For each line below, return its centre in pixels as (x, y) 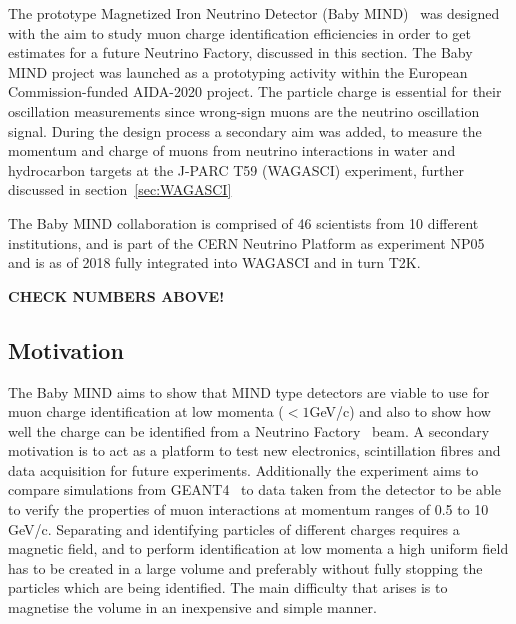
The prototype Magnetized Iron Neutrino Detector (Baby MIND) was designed (254, 13)
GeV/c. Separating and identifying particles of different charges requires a (234, 528)
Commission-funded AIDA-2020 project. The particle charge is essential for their (255, 91)
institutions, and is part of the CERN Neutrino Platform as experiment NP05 (246, 242)
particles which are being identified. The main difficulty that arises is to (228, 587)
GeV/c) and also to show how (400, 411)
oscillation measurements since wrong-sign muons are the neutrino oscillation (244, 110)
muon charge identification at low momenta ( (146, 411)
